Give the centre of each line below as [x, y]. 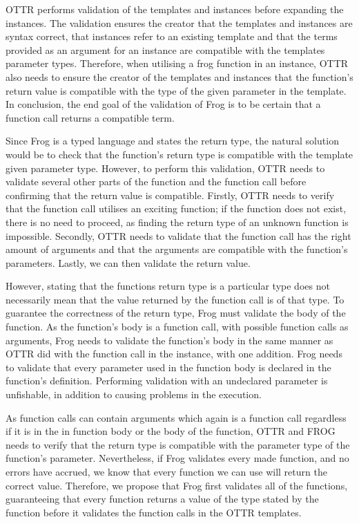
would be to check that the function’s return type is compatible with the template [179, 154]
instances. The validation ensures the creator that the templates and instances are [179, 22]
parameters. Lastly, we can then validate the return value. [128, 262]
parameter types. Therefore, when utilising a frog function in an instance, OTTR [177, 63]
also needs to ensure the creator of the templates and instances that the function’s [179, 76]
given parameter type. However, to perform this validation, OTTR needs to [165, 168]
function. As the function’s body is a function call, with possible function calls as [177, 327]
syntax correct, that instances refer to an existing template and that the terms [172, 36]
